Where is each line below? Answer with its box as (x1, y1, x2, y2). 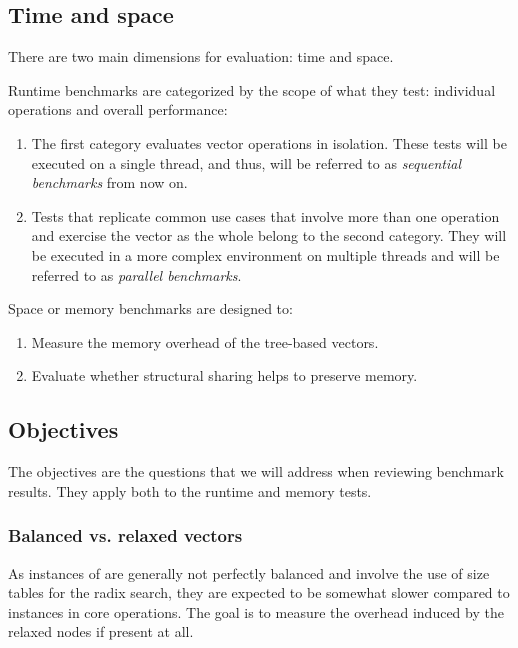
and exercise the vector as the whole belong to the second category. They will (31, 225, 507, 246)
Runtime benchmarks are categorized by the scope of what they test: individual (8, 79, 496, 100)
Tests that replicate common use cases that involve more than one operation (31, 205, 500, 226)
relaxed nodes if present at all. (8, 621, 194, 642)
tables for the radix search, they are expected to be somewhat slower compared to (8, 582, 510, 603)
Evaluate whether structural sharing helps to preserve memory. (31, 365, 418, 386)
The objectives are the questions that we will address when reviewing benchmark (8, 461, 504, 482)
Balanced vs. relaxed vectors (8, 523, 243, 548)
